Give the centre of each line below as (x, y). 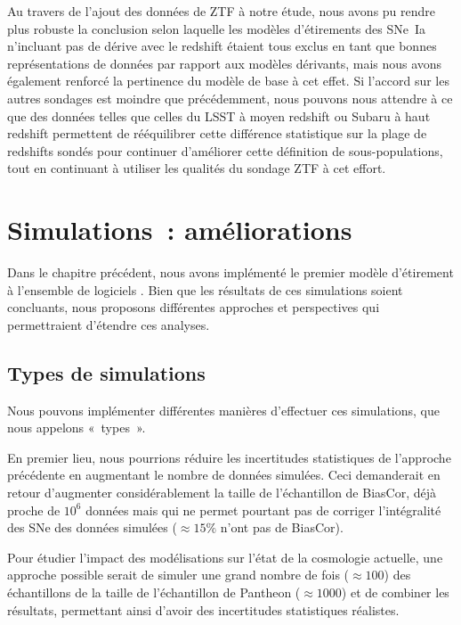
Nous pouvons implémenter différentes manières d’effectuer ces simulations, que (223, 410)
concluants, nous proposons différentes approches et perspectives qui (194, 307)
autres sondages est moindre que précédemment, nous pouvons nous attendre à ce (230, 98)
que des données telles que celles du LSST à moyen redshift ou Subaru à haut (219, 115)
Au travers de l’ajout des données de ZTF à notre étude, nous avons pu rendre (222, 11)
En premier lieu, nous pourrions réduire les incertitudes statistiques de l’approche (229, 457)
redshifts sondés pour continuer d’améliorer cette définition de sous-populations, (225, 150)
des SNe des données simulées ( (92, 527)
